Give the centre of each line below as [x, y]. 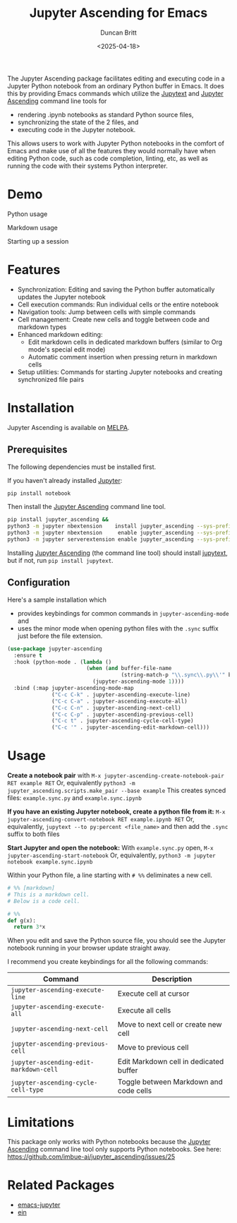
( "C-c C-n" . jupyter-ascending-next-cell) [116, 708]
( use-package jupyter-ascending [55, 649]
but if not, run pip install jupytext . [61, 560]
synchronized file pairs [51, 379]
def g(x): [22, 920]
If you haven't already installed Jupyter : [65, 480]
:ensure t [28, 655]
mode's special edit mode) [67, 349]
